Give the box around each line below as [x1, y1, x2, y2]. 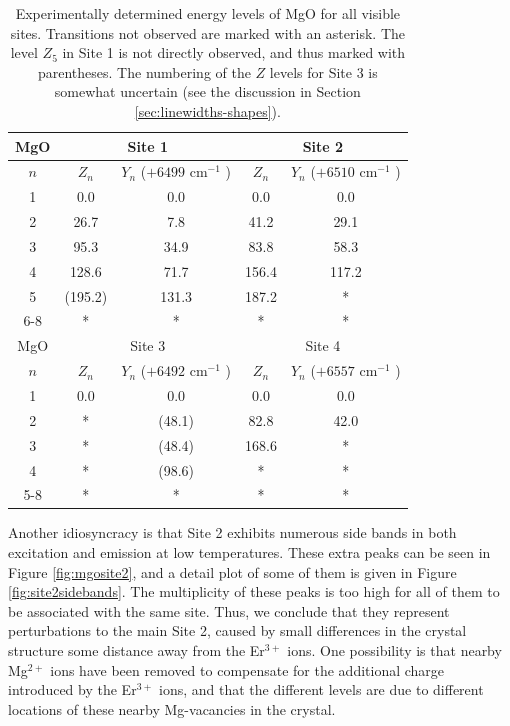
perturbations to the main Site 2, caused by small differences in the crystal [8, 620, 467, 641]
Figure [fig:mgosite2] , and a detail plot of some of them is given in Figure [8, 561, 457, 582]
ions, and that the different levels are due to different [159, 679, 484, 700]
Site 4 [305, 335, 341, 356]
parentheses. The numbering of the [37, 61, 251, 82]
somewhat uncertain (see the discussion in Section [54, 81, 361, 102]
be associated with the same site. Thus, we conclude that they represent [8, 600, 450, 621]
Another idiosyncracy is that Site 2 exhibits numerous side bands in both [8, 522, 457, 543]
